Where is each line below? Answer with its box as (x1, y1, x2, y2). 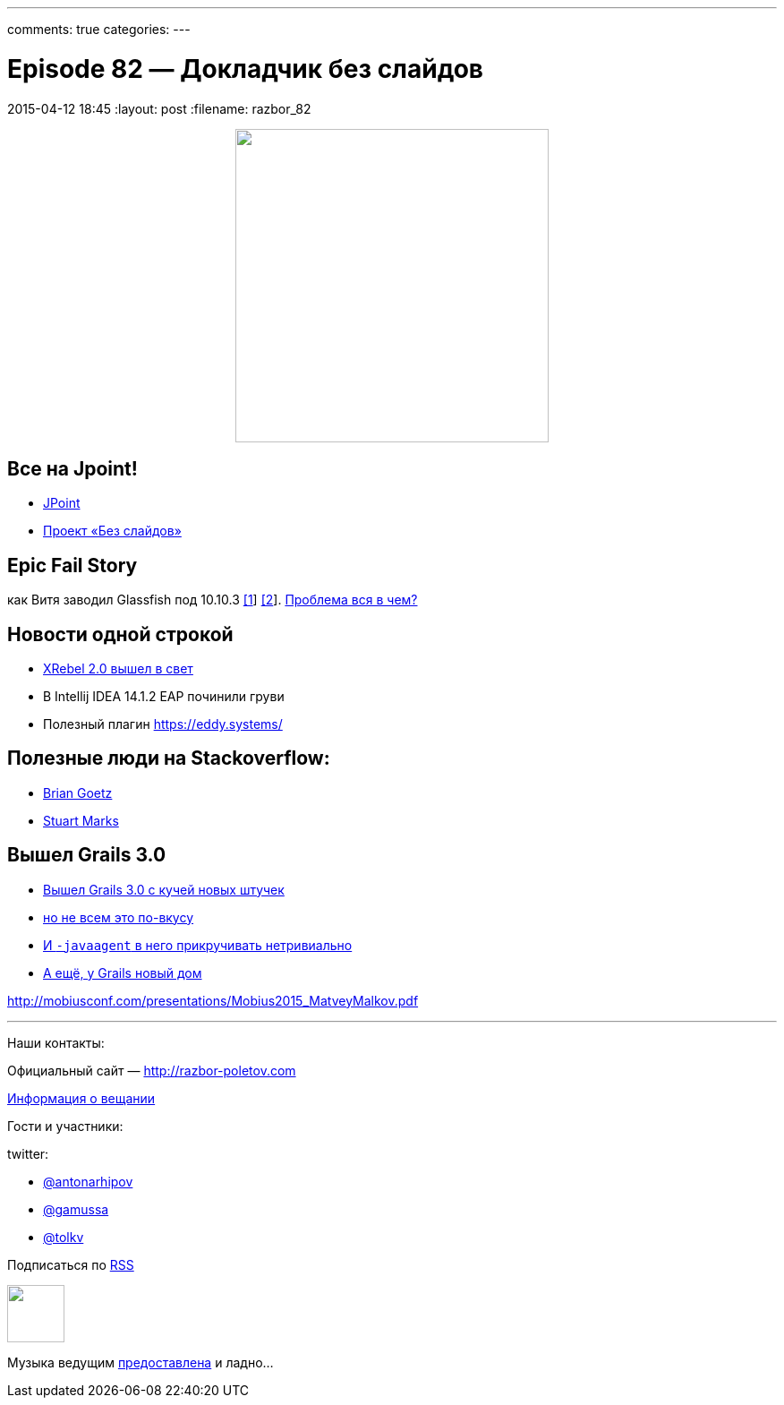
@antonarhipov (43, 1173, 133, 1189)
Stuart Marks (43, 812, 119, 828)
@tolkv (43, 1229, 84, 1245)
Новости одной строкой (7, 622, 234, 646)
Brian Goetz (43, 784, 113, 801)
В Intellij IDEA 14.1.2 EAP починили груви (43, 689, 285, 705)
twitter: (7, 1145, 49, 1161)
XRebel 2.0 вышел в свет (43, 661, 193, 677)
